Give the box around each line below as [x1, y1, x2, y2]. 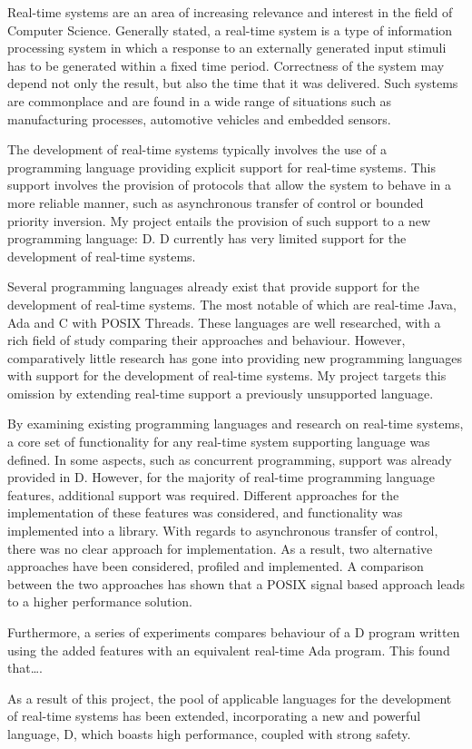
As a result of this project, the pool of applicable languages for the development [7, 688, 452, 707]
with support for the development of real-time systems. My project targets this [7, 366, 447, 385]
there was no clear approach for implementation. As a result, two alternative [7, 538, 433, 557]
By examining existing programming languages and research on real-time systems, [7, 414, 464, 433]
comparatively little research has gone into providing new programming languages [7, 348, 462, 367]
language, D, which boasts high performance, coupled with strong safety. [7, 724, 411, 743]
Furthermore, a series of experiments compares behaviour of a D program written [7, 623, 460, 641]
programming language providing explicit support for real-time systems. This [7, 157, 436, 176]
